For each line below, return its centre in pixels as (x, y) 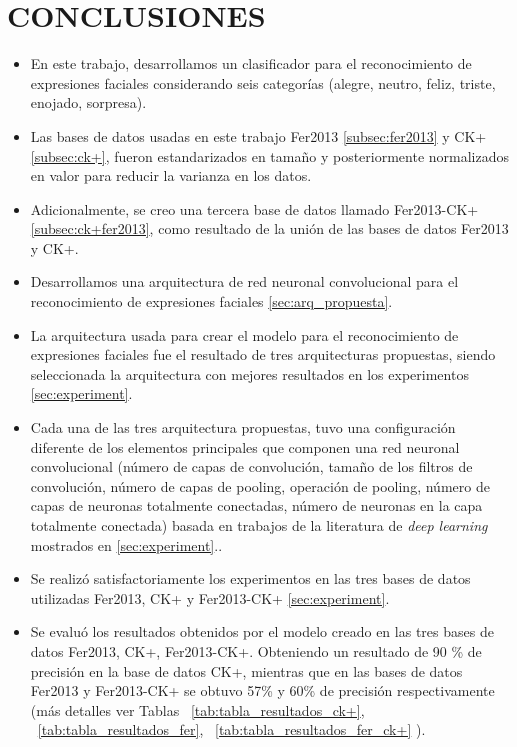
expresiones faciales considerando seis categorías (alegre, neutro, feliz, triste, (263, 82)
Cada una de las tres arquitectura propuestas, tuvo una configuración (243, 427)
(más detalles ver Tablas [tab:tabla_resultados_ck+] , (197, 709)
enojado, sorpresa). (88, 102)
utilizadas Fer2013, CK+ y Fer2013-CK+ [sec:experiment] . (210, 597)
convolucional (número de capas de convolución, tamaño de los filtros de (251, 466)
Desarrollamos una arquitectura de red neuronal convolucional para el (244, 281)
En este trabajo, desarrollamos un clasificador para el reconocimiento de (251, 63)
